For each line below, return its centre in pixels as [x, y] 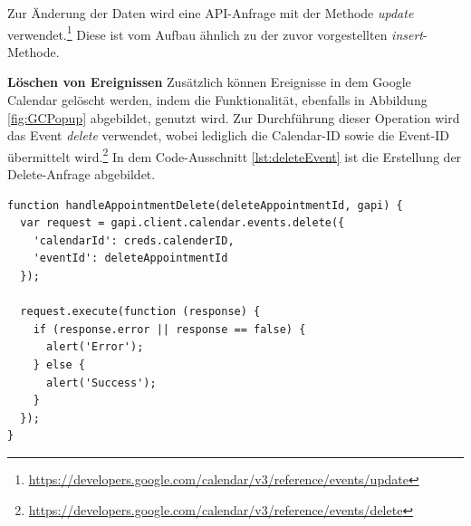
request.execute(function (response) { [140, 312]
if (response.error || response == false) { [169, 329]
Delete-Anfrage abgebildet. [82, 174]
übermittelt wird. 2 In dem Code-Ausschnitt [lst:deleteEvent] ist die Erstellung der [235, 155]
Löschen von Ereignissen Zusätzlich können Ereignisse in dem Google [209, 82]
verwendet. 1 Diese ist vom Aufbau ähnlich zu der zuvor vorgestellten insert [215, 33]
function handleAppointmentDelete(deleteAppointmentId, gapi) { [205, 205]
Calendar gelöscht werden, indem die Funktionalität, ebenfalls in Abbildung [217, 100]
